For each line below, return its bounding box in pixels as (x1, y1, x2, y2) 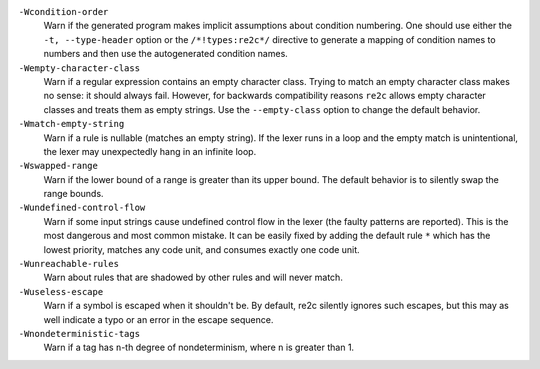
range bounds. (43, 188, 104, 200)
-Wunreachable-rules (18, 258, 120, 270)
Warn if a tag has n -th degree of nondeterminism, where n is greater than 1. (43, 341, 355, 354)
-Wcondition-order (18, 6, 109, 17)
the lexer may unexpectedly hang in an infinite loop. (43, 145, 257, 157)
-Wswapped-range (18, 160, 99, 172)
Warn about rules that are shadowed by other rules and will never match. (43, 271, 344, 284)
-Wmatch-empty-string (18, 118, 125, 130)
